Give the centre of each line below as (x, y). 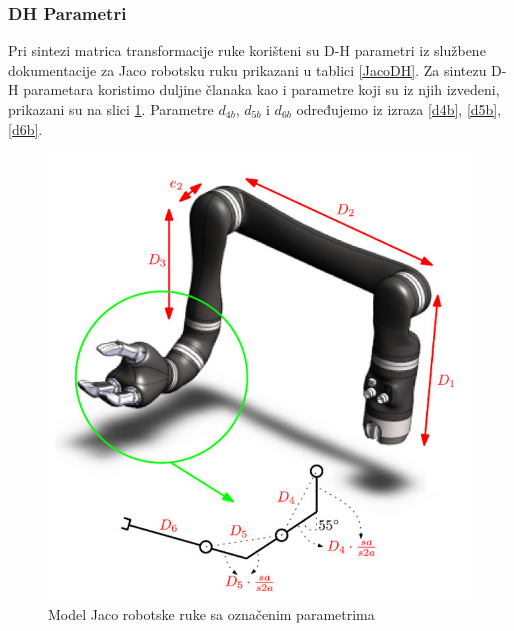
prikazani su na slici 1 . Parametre (111, 109)
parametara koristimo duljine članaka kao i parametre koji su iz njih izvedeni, (261, 89)
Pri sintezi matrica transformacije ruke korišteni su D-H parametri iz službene (247, 50)
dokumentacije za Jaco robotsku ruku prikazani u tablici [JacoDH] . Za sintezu (247, 69)
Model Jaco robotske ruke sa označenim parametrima (211, 614)
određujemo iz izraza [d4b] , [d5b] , (399, 109)
